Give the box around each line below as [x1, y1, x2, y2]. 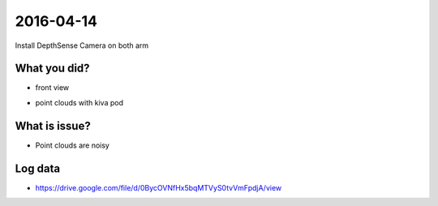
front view [35, 83, 70, 92]
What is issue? [15, 118, 91, 133]
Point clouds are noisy [35, 140, 109, 150]
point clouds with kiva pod [35, 97, 123, 107]
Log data [15, 161, 61, 175]
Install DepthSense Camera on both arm [15, 41, 149, 50]
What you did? [15, 62, 90, 75]
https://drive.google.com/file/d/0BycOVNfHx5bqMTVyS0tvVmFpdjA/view [35, 182, 282, 192]
